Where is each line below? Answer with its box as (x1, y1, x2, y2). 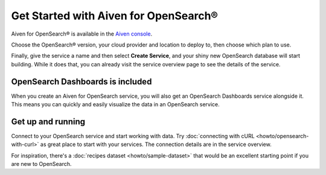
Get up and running (11, 116, 86, 127)
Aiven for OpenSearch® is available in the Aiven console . (11, 30, 153, 37)
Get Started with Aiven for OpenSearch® (11, 9, 219, 22)
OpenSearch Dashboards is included (11, 76, 152, 87)
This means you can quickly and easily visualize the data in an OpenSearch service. (11, 101, 220, 108)
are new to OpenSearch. (11, 161, 72, 168)
